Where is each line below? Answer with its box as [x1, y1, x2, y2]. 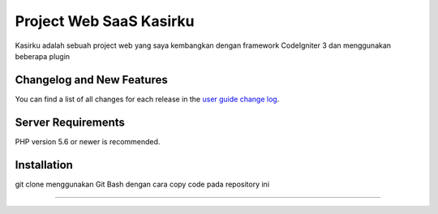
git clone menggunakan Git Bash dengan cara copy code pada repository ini [15, 179, 270, 189]
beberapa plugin [15, 51, 71, 61]
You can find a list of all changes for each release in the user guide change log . [15, 94, 280, 104]
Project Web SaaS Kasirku [15, 12, 195, 30]
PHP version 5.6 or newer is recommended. [15, 136, 161, 146]
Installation [15, 158, 73, 172]
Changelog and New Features [15, 73, 168, 87]
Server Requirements [15, 115, 126, 129]
